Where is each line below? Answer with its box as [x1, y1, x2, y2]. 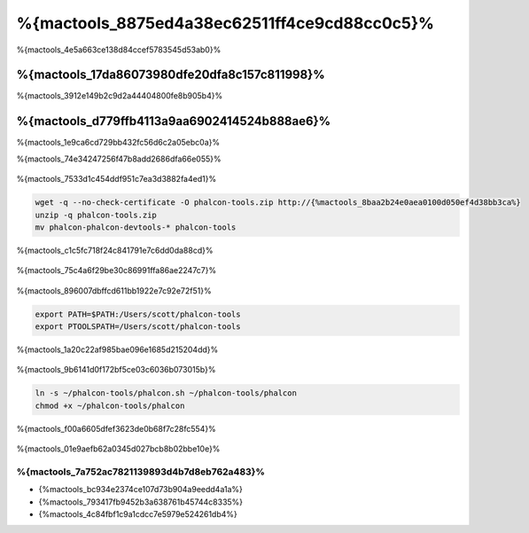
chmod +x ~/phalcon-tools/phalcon [35, 400, 185, 411]
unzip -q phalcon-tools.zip [35, 209, 157, 220]
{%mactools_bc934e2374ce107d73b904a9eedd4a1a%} [38, 484, 243, 495]
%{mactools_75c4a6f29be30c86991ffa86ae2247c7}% [16, 265, 217, 276]
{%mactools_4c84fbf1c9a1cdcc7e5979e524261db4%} [38, 509, 238, 520]
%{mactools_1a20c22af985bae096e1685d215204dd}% [16, 344, 219, 355]
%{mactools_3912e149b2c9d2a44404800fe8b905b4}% [16, 90, 223, 101]
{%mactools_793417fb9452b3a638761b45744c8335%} [38, 497, 244, 507]
